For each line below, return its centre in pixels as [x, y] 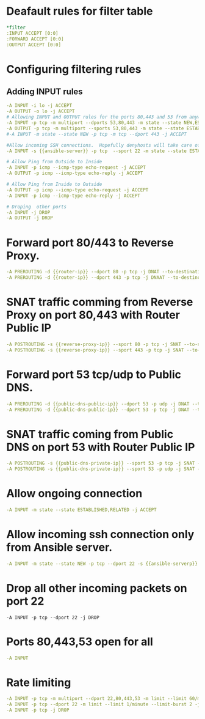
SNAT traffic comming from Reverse [100, 302]
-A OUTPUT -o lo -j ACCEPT [41, 111]
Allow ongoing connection [74, 494]
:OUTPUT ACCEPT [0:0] [34, 45]
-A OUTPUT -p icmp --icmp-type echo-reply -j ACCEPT [75, 173]
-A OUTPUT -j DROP [30, 218]
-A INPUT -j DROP [28, 212]
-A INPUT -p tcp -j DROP [38, 710]
